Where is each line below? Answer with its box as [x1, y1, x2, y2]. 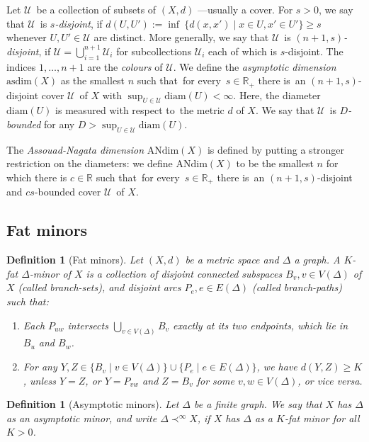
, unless [23, 373, 56, 387]
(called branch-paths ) [252, 280, 342, 295]
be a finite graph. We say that [194, 397, 322, 412]
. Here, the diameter [233, 87, 321, 102]
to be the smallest [236, 156, 314, 171]
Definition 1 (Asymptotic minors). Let [6, 397, 179, 412]
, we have [256, 359, 297, 374]
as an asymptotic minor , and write [6, 410, 157, 425]
